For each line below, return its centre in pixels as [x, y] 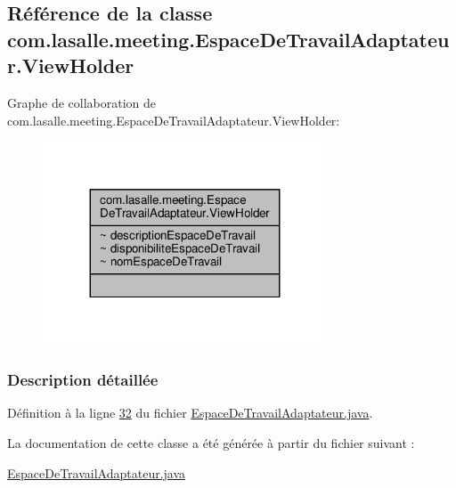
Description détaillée [83, 380]
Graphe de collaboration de [82, 102]
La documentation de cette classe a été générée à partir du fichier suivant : [211, 443]
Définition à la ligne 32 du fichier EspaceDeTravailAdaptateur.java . [190, 413]
